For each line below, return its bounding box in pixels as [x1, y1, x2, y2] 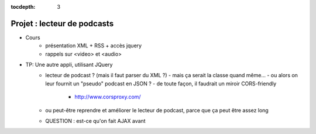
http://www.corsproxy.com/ [74, 94, 141, 101]
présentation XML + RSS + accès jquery [45, 42, 142, 49]
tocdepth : [11, 4, 36, 10]
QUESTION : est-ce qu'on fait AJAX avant [45, 118, 146, 125]
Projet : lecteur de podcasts [11, 18, 114, 29]
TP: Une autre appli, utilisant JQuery [25, 61, 113, 68]
